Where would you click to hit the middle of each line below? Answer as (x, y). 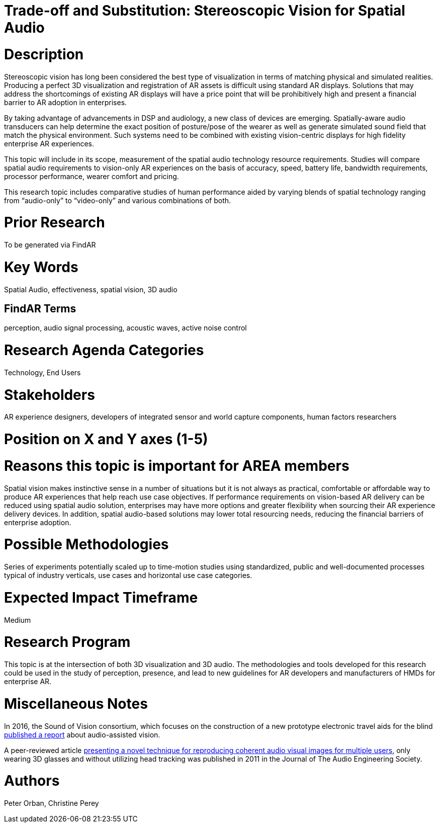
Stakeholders (50, 395)
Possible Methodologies (86, 545)
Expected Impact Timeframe (101, 597)
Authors (32, 781)
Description (44, 54)
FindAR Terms (40, 308)
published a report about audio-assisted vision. (82, 734)
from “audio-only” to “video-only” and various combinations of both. (118, 200)
